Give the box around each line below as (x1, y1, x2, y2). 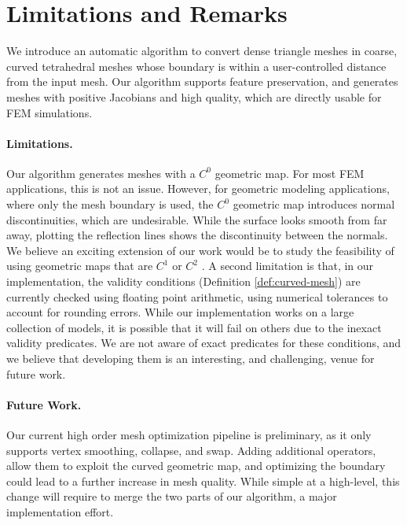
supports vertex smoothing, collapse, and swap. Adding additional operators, (6, 442, 376, 458)
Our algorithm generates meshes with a (6, 165, 196, 181)
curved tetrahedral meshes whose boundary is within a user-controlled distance (6, 57, 387, 74)
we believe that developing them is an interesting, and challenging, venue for (6, 350, 375, 367)
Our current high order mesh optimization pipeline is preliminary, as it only (6, 427, 372, 442)
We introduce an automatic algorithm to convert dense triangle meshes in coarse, (6, 43, 398, 59)
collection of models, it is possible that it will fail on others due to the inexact (6, 319, 382, 335)
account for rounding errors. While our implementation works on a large (6, 304, 354, 320)
